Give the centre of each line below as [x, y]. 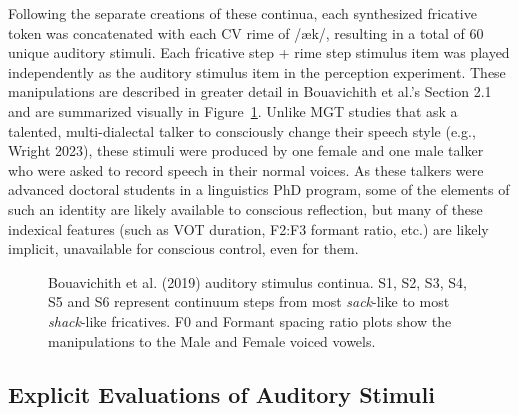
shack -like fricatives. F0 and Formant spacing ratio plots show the [250, 320]
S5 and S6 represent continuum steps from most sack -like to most [249, 301]
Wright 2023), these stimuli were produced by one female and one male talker [246, 150]
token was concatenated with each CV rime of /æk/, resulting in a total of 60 [246, 32]
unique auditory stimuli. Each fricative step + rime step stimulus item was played [259, 52]
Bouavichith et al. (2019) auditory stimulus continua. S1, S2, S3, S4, [257, 281]
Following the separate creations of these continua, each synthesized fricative [242, 13]
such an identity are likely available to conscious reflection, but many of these [245, 208]
